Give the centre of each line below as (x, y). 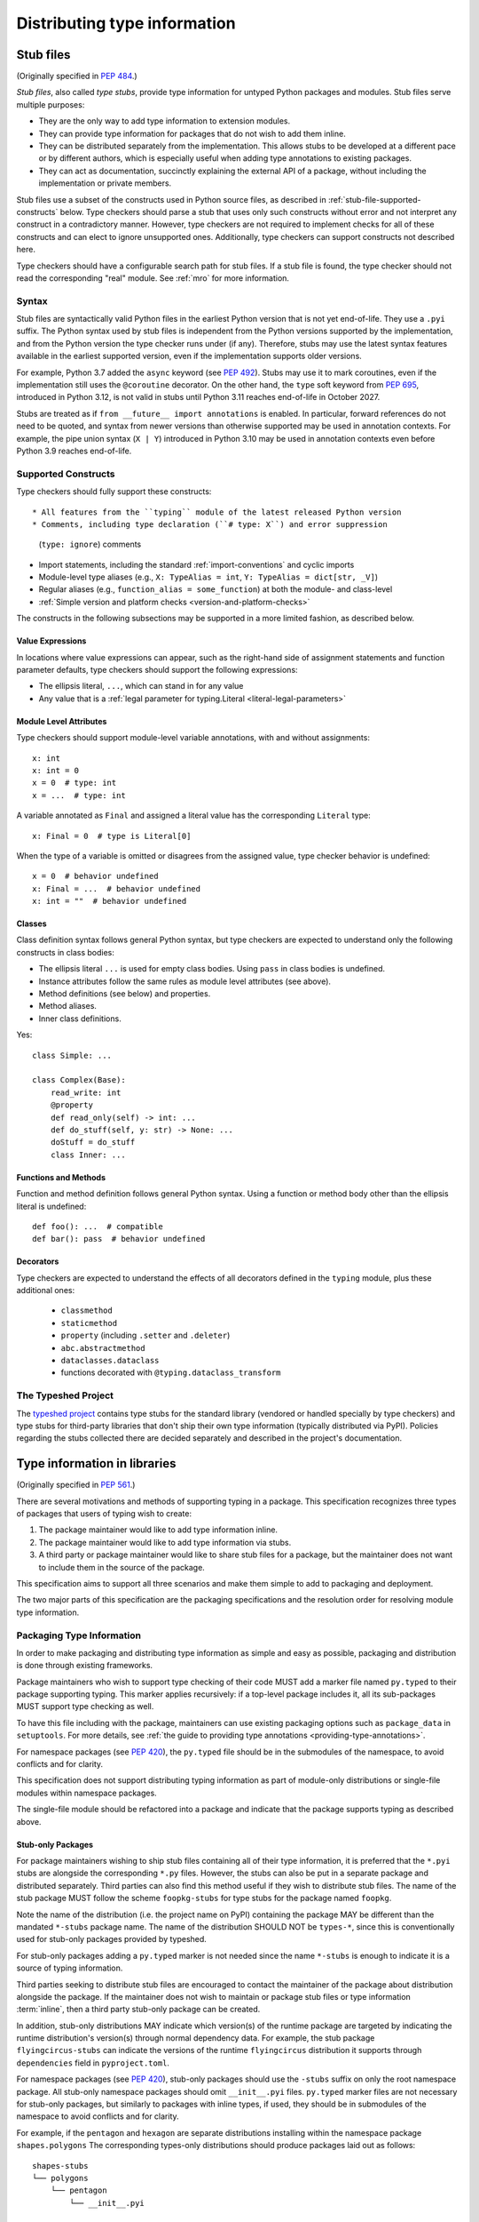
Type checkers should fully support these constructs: (114, 492)
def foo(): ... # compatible (98, 1226)
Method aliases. (68, 1006)
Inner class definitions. (80, 1019)
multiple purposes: (51, 104)
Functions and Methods (61, 1177)
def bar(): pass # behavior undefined (119, 1239)
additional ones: (46, 1291)
